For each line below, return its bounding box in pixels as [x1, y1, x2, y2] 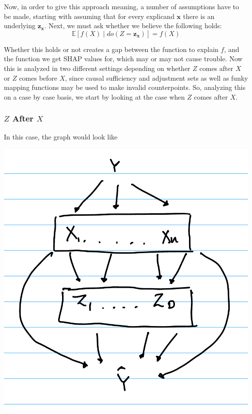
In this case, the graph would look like [4, 131, 118, 141]
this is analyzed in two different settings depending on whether [4, 63, 190, 73]
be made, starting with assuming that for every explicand [4, 11, 174, 21]
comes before [19, 72, 58, 83]
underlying [4, 20, 36, 31]
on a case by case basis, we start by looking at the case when [4, 91, 185, 102]
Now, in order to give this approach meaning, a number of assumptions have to [4, 1, 239, 11]
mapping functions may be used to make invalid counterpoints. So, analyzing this [4, 82, 246, 92]
